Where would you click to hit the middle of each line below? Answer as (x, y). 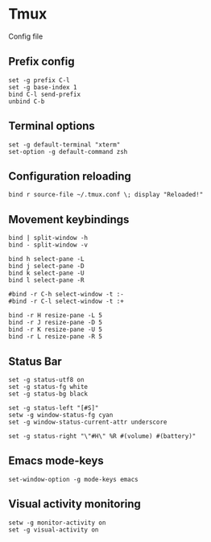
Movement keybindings (69, 219)
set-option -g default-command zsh (68, 151)
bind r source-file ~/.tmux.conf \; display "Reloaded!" (106, 195)
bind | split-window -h (48, 238)
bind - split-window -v (48, 245)
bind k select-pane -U (46, 273)
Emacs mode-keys (56, 461)
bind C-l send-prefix (45, 94)
